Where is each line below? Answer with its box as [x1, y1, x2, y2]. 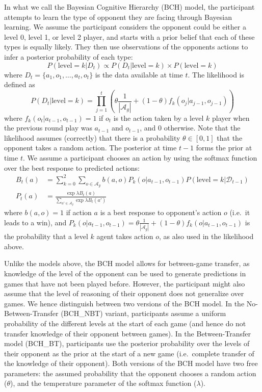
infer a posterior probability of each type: [4, 51, 133, 62]
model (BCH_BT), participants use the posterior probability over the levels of [4, 338, 250, 349]
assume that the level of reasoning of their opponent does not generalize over [4, 288, 244, 299]
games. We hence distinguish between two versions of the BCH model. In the [4, 298, 245, 308]
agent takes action [96, 231, 153, 242]
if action [66, 207, 92, 218]
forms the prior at [196, 142, 252, 153]
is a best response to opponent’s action [100, 207, 222, 218]
